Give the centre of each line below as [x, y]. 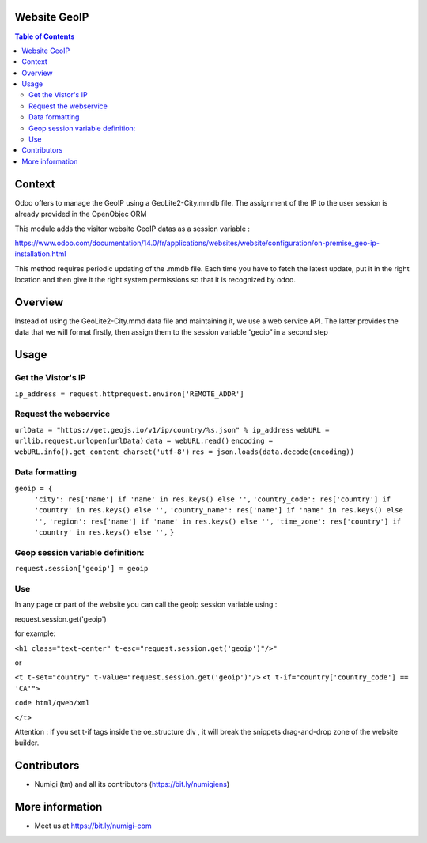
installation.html [40, 254]
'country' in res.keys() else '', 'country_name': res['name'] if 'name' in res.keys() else [219, 510]
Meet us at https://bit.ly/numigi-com [93, 826]
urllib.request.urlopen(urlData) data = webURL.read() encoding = [144, 441]
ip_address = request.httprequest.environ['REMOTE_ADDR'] [129, 394]
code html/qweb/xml [52, 703]
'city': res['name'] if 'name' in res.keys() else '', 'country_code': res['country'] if [213, 499]
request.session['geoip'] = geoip [81, 569]
